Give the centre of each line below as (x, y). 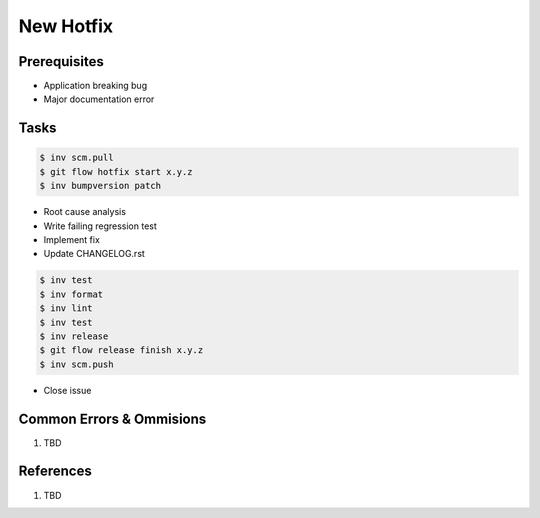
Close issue (67, 390)
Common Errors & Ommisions (112, 418)
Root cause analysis (85, 212)
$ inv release (74, 336)
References (55, 471)
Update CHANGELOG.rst (94, 254)
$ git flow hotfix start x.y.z (116, 171)
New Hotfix (66, 26)
